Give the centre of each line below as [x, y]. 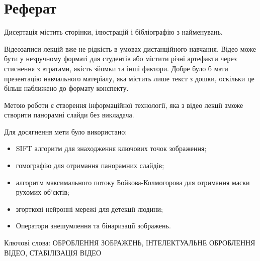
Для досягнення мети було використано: [66, 131]
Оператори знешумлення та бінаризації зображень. [93, 226]
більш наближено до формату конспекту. [66, 88]
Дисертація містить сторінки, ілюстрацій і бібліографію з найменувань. [113, 32]
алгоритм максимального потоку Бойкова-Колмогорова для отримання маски [133, 182]
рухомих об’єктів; [42, 192]
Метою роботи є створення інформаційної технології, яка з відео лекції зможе [124, 105]
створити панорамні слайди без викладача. [69, 115]
